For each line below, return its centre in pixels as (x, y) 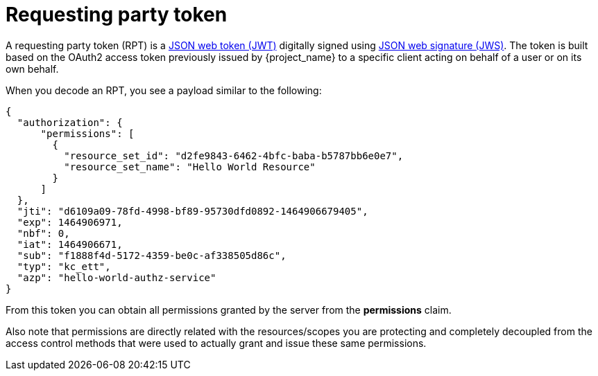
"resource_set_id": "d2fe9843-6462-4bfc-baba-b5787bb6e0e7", (234, 155)
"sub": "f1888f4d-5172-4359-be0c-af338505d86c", (152, 255)
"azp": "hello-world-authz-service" (117, 277)
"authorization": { (70, 122)
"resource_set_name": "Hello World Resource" (190, 167)
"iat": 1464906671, (70, 244)
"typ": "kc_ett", (64, 266)
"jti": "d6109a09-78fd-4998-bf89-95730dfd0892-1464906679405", (193, 211)
